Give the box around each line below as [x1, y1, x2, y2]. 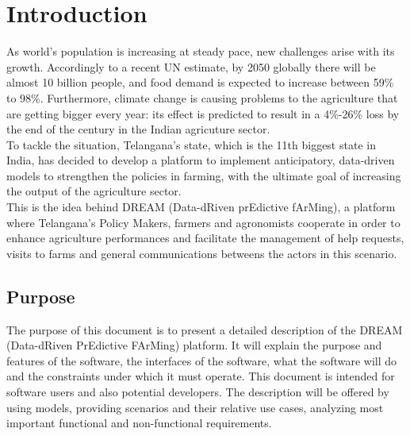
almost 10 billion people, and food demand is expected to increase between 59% [6, 74, 394, 91]
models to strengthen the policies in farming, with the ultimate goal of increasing [6, 167, 401, 183]
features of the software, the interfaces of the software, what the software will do [6, 352, 397, 368]
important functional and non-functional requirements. [6, 415, 272, 431]
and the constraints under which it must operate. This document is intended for [6, 368, 395, 384]
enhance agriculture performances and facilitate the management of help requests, [6, 230, 404, 246]
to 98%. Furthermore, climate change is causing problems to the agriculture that [6, 89, 398, 106]
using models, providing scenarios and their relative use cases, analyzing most [6, 399, 384, 415]
